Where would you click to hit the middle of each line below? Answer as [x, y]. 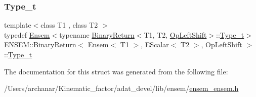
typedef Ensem [27, 34]
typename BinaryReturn [97, 34]
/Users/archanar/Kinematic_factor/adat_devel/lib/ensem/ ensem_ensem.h [121, 88]
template [18, 25]
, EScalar [155, 44]
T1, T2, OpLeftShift [175, 34]
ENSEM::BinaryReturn [40, 44]
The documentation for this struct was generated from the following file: [116, 71]
